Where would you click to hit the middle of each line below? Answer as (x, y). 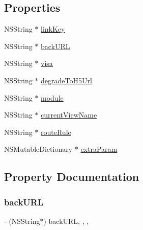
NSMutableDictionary (38, 149)
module (52, 97)
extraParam (99, 149)
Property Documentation (72, 177)
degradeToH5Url (66, 80)
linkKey (53, 29)
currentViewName (69, 115)
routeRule (56, 132)
